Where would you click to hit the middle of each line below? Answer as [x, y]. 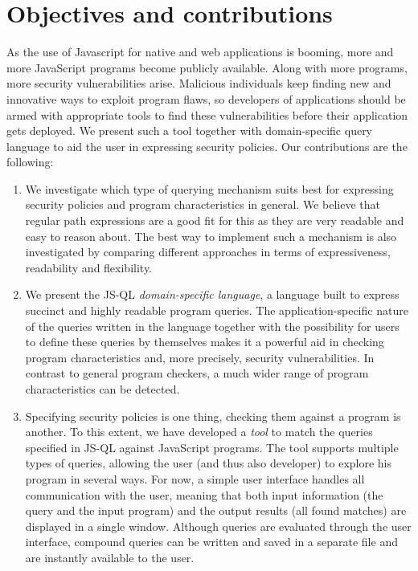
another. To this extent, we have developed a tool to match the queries [199, 432]
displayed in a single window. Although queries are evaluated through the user [218, 526]
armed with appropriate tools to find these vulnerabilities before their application [207, 114]
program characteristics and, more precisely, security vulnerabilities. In [200, 357]
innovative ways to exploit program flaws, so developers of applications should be [206, 98]
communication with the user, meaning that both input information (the [204, 494]
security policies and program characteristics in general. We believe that [203, 204]
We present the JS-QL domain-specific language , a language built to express [212, 294]
